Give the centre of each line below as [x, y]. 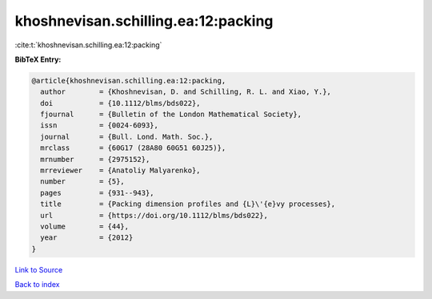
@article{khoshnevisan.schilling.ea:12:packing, [129, 81]
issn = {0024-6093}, [100, 125]
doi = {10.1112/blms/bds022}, [120, 103]
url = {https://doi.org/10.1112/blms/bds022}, [154, 215]
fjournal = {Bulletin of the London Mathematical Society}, [171, 115]
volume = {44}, [85, 226]
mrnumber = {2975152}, [95, 159]
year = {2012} [87, 238]
